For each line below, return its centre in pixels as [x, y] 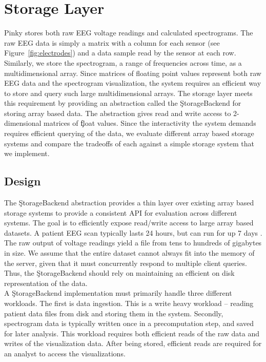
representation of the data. [46, 283]
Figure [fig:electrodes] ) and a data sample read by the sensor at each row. [120, 53]
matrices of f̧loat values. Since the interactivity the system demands [150, 123]
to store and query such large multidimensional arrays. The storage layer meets [128, 93]
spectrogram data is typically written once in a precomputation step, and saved [129, 323]
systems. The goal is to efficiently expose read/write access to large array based [129, 223]
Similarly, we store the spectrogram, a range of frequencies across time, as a [123, 62]
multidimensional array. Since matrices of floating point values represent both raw [133, 73]
